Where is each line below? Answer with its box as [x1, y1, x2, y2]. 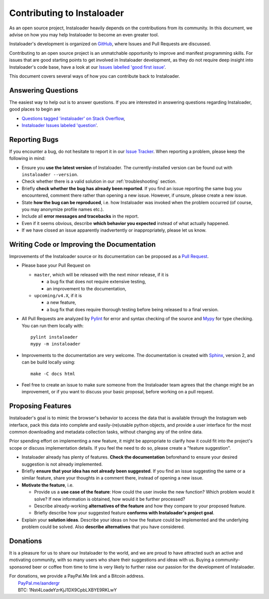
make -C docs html [30, 371, 76, 376]
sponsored [9, 564, 32, 570]
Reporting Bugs [9, 135, 59, 144]
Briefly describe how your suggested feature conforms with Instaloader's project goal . [34, 510, 215, 516]
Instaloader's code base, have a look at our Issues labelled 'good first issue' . [9, 64, 166, 70]
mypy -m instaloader [30, 341, 81, 347]
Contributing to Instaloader [9, 7, 124, 18]
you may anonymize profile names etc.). [21, 207, 104, 212]
